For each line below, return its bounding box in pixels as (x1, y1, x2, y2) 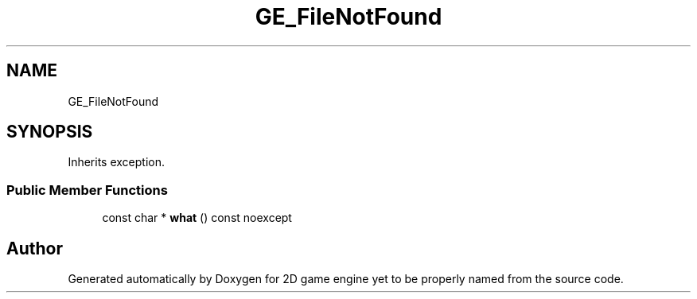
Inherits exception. (68, 155, 165, 169)
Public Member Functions (6, 181, 168, 198)
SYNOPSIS (6, 122, 93, 142)
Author (6, 238, 63, 258)
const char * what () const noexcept (102, 211, 292, 225)
